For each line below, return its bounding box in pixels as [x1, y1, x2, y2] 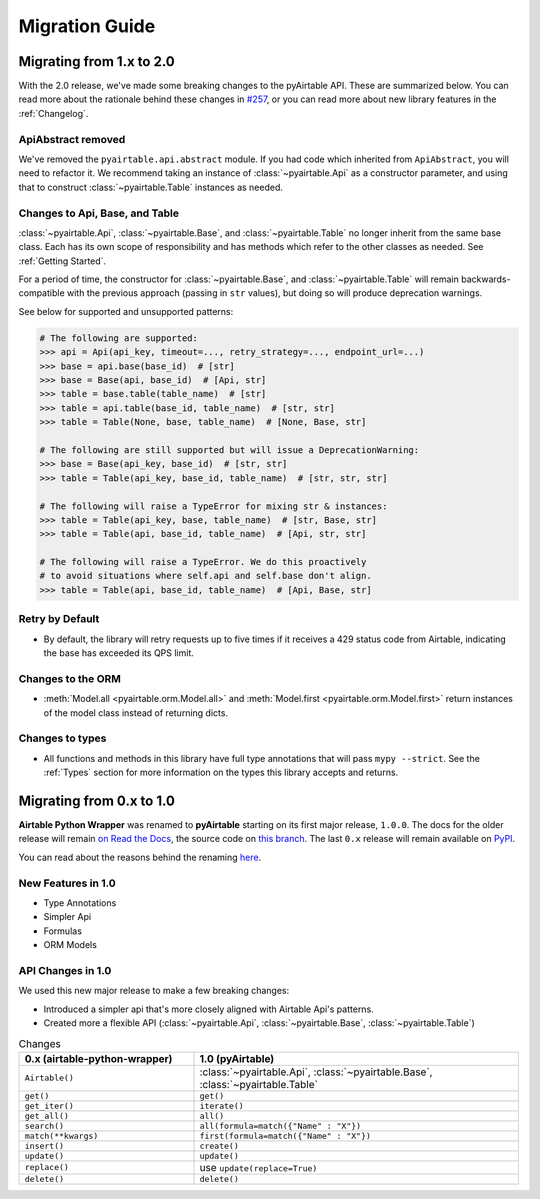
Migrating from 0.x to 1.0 [18, 792, 175, 809]
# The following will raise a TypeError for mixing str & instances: [39, 500, 388, 512]
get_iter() [24, 1100, 75, 1111]
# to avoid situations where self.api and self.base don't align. [39, 570, 372, 582]
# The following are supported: [39, 332, 199, 344]
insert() [24, 1140, 65, 1151]
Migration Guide [18, 15, 156, 37]
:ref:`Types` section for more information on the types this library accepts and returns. [43, 766, 399, 779]
